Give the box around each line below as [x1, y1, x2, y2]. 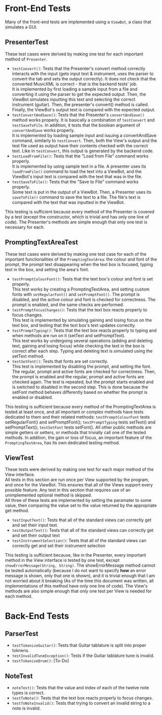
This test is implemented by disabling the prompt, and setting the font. [12, 363, 152, 369]
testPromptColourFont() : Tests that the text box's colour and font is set [12, 276, 153, 281]
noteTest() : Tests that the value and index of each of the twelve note [12, 685, 149, 691]
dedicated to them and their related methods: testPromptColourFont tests [5, 414, 150, 420]
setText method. [12, 353, 44, 359]
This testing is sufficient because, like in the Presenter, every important [5, 552, 146, 558]
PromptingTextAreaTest [5, 238, 78, 247]
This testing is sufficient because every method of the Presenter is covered [5, 209, 154, 215]
